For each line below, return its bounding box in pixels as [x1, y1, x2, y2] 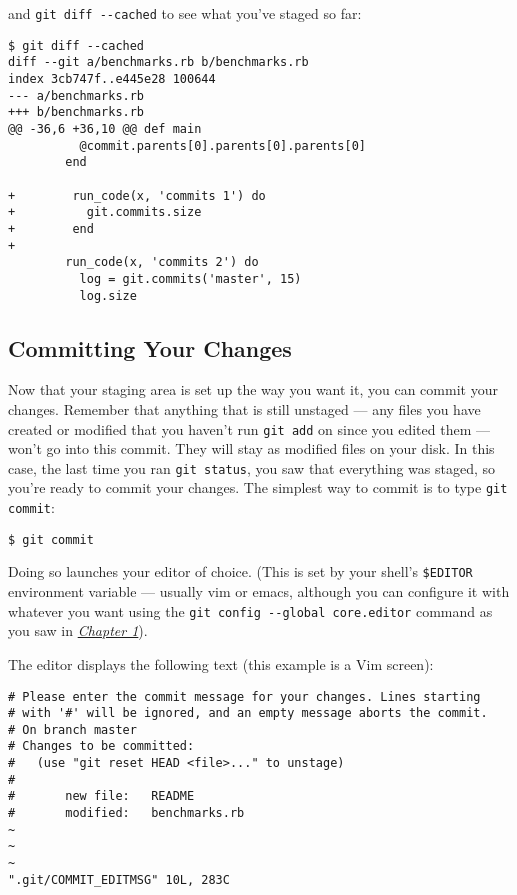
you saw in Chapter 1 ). [8, 620, 148, 641]
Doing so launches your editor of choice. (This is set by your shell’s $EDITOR [8, 561, 473, 582]
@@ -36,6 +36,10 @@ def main [8, 121, 202, 136]
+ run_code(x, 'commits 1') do [8, 188, 266, 203]
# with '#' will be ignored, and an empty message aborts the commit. [8, 706, 488, 721]
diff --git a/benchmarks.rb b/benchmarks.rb [8, 55, 309, 70]
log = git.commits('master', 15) [79, 271, 302, 286]
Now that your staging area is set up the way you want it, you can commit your [8, 379, 498, 400]
